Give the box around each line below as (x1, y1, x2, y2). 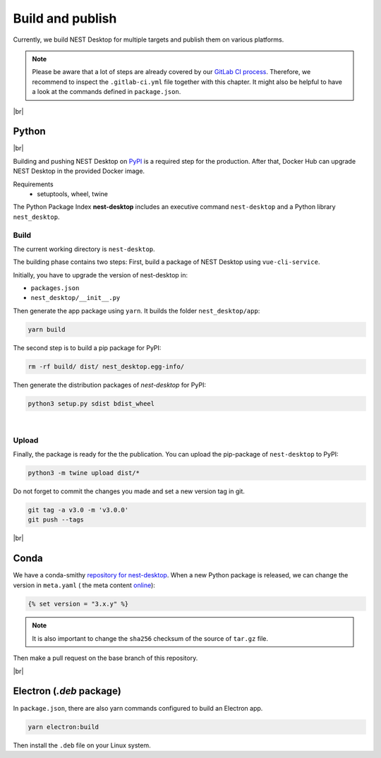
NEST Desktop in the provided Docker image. (13, 167, 145, 176)
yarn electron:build (28, 723, 99, 730)
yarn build (28, 325, 66, 333)
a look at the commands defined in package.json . (32, 88, 181, 96)
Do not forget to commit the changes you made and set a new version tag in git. (13, 487, 245, 495)
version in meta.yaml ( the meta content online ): (13, 581, 155, 589)
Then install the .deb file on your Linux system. (13, 741, 151, 750)
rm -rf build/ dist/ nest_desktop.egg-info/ (28, 362, 185, 371)
